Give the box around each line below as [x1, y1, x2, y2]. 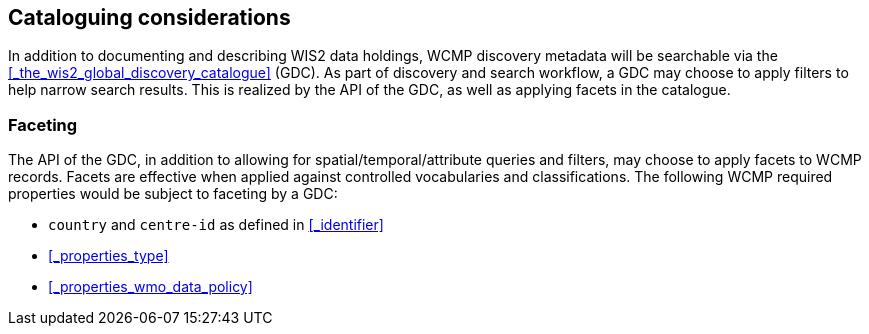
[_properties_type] [48, 247, 169, 265]
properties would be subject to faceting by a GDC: [8, 185, 338, 203]
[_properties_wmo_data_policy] [48, 278, 253, 296]
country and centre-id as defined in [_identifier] [48, 216, 384, 234]
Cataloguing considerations [8, 5, 291, 30]
